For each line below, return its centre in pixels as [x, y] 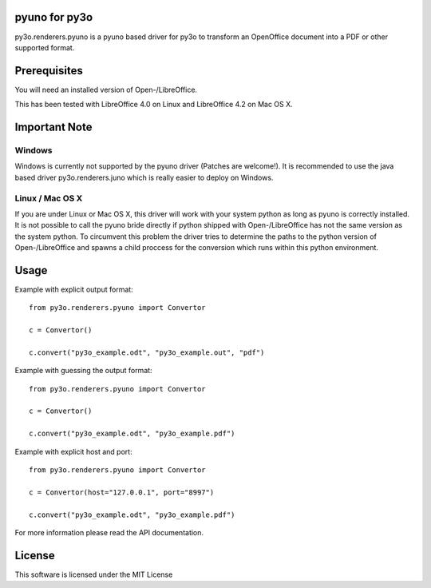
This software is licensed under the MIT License [94, 574]
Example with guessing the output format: [83, 371]
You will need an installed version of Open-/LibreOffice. [106, 89]
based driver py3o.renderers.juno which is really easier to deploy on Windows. [144, 177]
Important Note [53, 127]
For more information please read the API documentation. [109, 532]
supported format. [45, 47]
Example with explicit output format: [74, 289]
